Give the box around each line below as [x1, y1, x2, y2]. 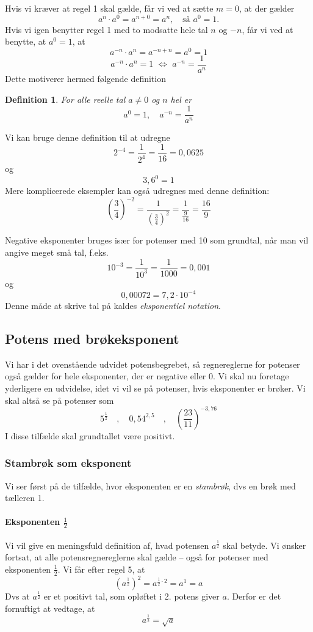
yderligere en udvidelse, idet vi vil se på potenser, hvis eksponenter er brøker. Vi [5, 382, 306, 395]
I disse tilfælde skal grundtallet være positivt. [5, 429, 175, 442]
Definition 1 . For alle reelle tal [5, 92, 126, 105]
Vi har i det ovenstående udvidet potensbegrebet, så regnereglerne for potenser [5, 357, 300, 370]
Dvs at [5, 590, 30, 603]
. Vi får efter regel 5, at [57, 562, 145, 575]
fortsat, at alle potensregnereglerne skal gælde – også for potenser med [5, 551, 268, 563]
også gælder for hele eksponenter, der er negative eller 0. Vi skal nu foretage [5, 370, 289, 382]
